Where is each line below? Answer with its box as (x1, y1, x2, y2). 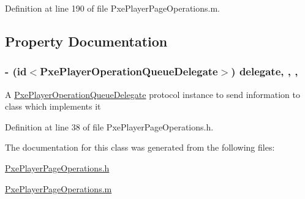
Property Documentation (5, 31, 168, 50)
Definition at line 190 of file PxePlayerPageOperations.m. (5, 2, 220, 14)
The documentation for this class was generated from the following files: (5, 141, 275, 154)
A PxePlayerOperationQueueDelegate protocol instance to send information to (5, 88, 300, 100)
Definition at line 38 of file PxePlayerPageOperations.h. (5, 120, 214, 133)
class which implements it (5, 100, 101, 113)
